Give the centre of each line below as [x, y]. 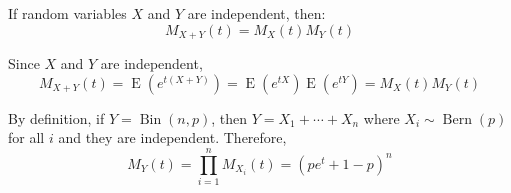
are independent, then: [256, 13]
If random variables [67, 13]
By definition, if [56, 117]
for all [26, 137]
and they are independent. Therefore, [172, 137]
